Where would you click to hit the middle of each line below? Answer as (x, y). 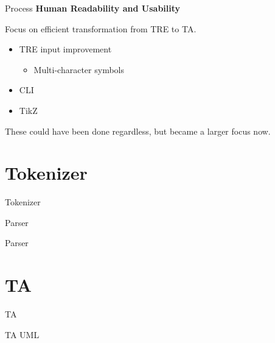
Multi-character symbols (79, 69)
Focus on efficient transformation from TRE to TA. (101, 28)
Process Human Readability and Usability (93, 8)
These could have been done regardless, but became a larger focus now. (138, 131)
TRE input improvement (65, 49)
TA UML (22, 334)
